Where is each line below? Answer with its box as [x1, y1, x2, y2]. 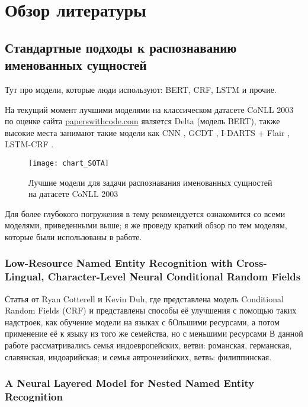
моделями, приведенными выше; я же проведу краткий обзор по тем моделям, [5, 219, 287, 231]
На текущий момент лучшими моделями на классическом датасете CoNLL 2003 [5, 103, 294, 115]
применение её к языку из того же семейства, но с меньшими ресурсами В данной [5, 327, 303, 340]
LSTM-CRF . [5, 138, 54, 150]
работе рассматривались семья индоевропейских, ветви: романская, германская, [5, 339, 292, 351]
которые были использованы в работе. [5, 230, 142, 243]
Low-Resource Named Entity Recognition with [5, 256, 233, 270]
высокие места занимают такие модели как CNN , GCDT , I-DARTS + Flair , [5, 126, 290, 138]
